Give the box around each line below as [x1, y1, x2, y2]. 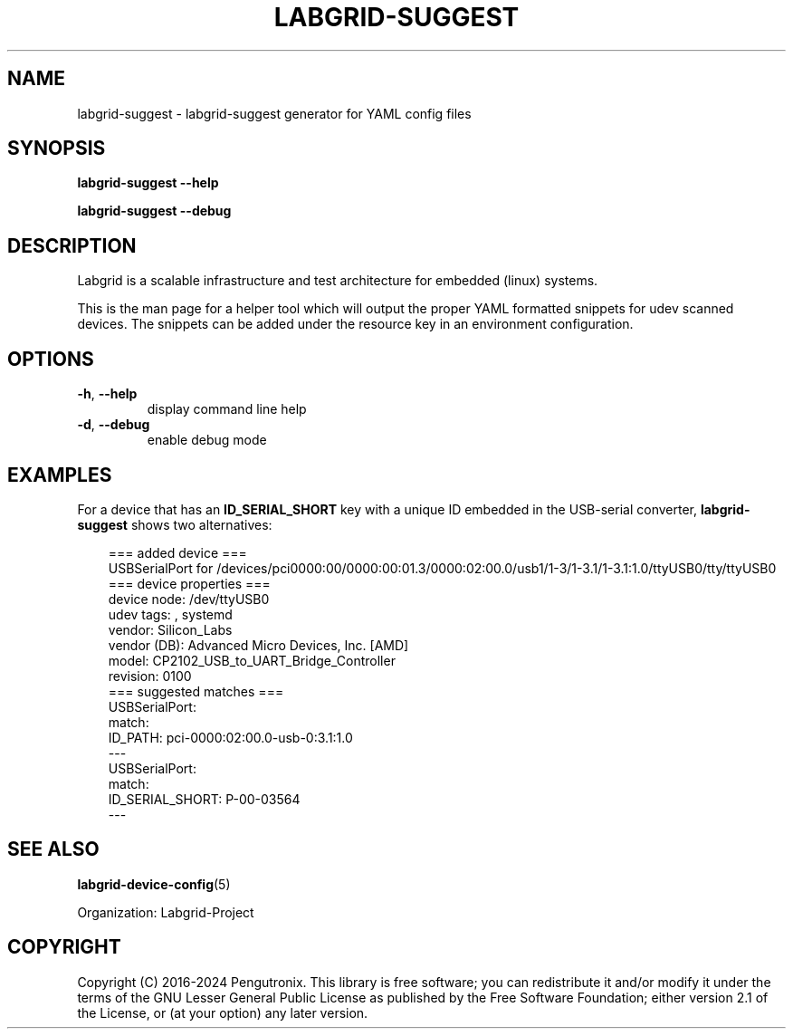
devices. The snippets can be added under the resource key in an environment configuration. [77, 316, 634, 332]
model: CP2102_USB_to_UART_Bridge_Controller [108, 652, 396, 668]
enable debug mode [147, 432, 267, 448]
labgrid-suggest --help [77, 175, 219, 191]
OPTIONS [7, 347, 94, 370]
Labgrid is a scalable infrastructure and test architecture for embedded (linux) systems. [77, 273, 598, 289]
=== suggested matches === [108, 683, 284, 699]
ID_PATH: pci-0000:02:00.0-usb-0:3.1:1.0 [108, 729, 353, 745]
